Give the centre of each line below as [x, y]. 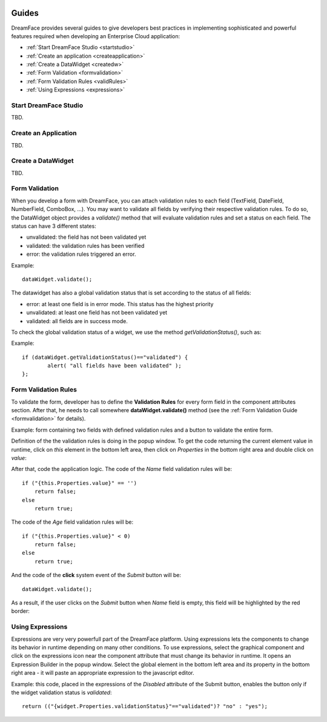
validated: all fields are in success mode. [77, 321]
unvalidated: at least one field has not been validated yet [97, 313]
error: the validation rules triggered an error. [81, 254]
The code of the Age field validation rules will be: [72, 522]
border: [21, 611]
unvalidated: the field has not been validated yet [86, 237]
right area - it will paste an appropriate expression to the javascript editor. [103, 673]
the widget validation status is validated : [61, 692]
